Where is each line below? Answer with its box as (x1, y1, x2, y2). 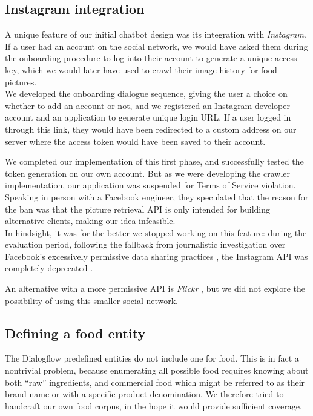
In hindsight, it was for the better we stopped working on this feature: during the (5, 226, 307, 239)
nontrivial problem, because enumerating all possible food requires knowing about (5, 364, 309, 377)
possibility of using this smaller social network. (5, 294, 178, 306)
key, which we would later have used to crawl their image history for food (5, 63, 277, 76)
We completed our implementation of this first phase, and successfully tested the (5, 155, 304, 168)
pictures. (5, 75, 37, 88)
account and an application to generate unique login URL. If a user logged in (5, 111, 291, 124)
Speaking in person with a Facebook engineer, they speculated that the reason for (5, 190, 309, 203)
